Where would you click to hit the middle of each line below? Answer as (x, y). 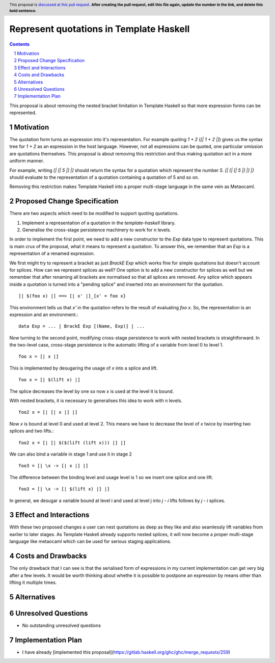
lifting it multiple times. (33, 582)
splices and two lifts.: (32, 431)
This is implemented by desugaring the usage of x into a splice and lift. (84, 368)
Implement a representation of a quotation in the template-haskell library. (99, 223)
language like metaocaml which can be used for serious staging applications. (90, 541)
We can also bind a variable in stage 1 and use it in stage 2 (71, 454)
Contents (20, 44)
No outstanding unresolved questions (62, 625)
